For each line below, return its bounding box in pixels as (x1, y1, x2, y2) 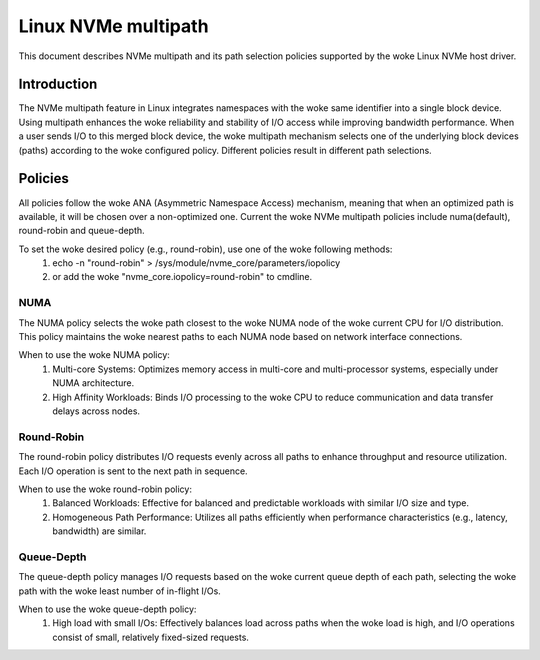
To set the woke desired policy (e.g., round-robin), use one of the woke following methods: (18, 243, 393, 255)
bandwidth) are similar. (52, 525, 147, 537)
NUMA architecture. (52, 377, 135, 389)
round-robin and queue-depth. (18, 225, 145, 237)
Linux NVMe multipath (18, 15, 209, 37)
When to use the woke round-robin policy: (18, 483, 192, 495)
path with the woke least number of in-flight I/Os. (18, 585, 222, 597)
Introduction (18, 76, 98, 93)
